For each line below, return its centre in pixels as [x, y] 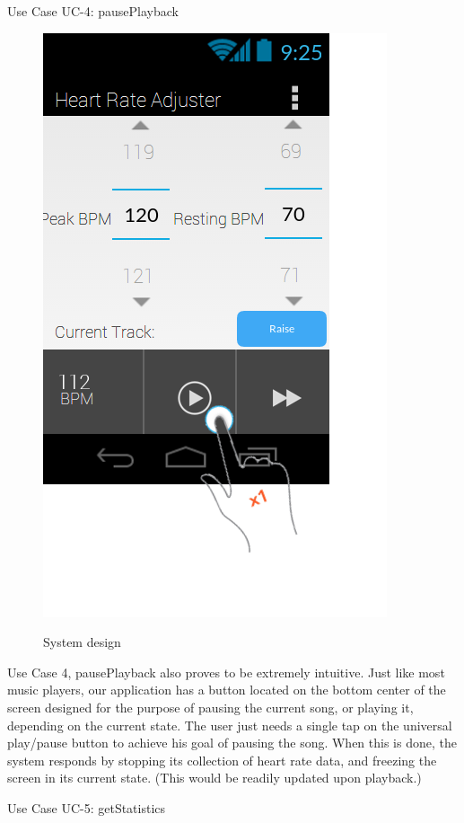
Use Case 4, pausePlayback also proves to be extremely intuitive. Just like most [226, 672]
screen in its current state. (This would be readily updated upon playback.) [214, 778]
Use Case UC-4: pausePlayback [93, 11]
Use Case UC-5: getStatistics [87, 807]
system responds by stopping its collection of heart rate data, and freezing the [222, 760]
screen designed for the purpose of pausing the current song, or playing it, [210, 707]
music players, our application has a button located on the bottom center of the [227, 690]
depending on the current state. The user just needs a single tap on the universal [230, 725]
